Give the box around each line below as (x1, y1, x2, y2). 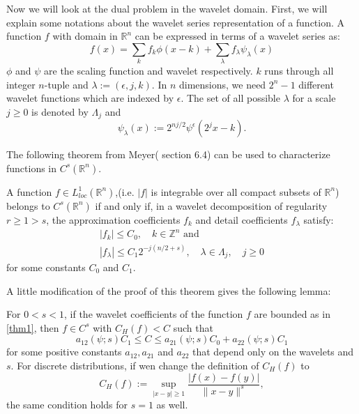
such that (173, 320, 213, 335)
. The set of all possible (181, 91, 280, 105)
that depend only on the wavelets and (192, 344, 354, 359)
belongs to (6, 198, 50, 213)
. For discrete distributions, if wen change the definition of (10, 358, 259, 372)
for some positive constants (6, 344, 122, 359)
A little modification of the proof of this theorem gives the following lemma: (6, 283, 331, 298)
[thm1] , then (6, 320, 59, 335)
